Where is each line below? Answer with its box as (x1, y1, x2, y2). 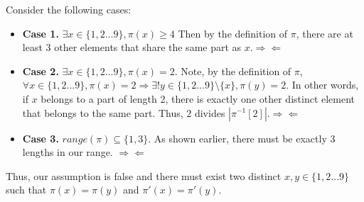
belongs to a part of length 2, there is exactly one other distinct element (41, 91, 355, 106)
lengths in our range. (22, 145, 113, 159)
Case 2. (22, 63, 59, 78)
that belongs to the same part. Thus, (22, 105, 183, 120)
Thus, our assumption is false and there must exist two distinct (6, 168, 282, 183)
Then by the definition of (178, 26, 288, 40)
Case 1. (22, 26, 59, 40)
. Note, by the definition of (174, 63, 291, 78)
